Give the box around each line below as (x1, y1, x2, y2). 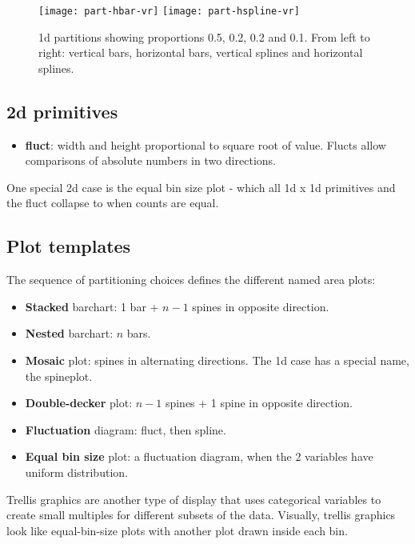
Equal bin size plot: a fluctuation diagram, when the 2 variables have (25, 448, 373, 465)
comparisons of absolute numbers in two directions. (25, 152, 276, 169)
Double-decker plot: (25, 394, 133, 411)
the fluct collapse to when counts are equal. (6, 194, 219, 211)
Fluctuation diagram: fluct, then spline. (25, 421, 226, 438)
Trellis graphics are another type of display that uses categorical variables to (6, 490, 381, 507)
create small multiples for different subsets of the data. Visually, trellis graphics (6, 506, 396, 523)
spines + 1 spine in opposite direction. (165, 394, 353, 411)
